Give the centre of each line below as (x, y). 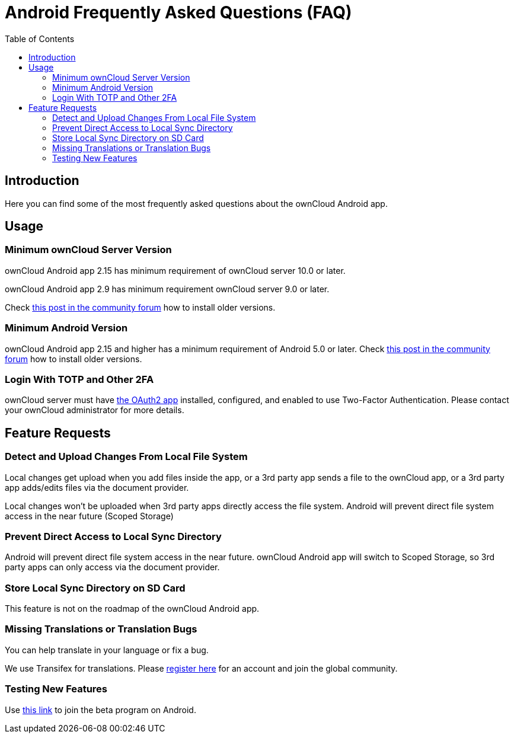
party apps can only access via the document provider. (112, 567)
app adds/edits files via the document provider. (97, 487)
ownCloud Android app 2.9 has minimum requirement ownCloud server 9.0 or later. (167, 289)
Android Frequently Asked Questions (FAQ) (178, 12)
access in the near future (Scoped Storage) (89, 516)
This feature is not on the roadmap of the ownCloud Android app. (132, 609)
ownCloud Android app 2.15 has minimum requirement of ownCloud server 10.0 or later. (175, 270)
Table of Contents (40, 39)
